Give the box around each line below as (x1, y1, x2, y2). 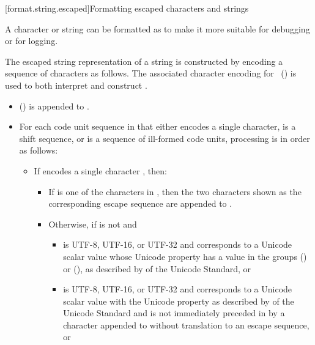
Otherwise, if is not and (48, 217, 137, 230)
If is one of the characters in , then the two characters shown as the (48, 185, 302, 198)
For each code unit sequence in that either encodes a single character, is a (19, 120, 296, 133)
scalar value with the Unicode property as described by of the (63, 294, 294, 307)
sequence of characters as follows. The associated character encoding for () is (5, 67, 297, 80)
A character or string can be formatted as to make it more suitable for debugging (5, 22, 310, 35)
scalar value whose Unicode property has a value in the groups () (63, 250, 307, 262)
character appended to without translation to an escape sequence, (63, 318, 309, 331)
